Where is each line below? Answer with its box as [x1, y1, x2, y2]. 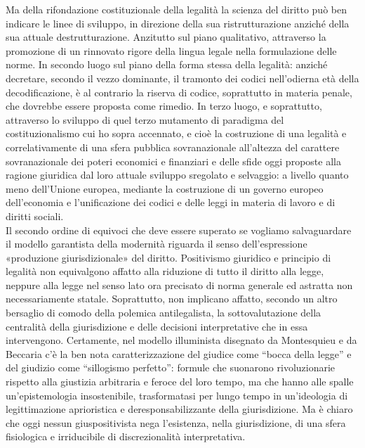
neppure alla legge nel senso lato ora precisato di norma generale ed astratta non [6, 277, 353, 292]
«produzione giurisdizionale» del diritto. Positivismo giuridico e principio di [6, 250, 331, 264]
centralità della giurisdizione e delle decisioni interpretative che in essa [6, 319, 308, 333]
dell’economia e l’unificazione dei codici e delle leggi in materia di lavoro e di [6, 195, 336, 210]
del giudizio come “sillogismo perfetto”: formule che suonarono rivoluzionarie [6, 360, 336, 375]
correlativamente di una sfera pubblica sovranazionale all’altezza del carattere [6, 139, 340, 154]
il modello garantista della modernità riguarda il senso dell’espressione [6, 236, 307, 251]
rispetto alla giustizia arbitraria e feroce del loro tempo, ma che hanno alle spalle [6, 374, 354, 389]
